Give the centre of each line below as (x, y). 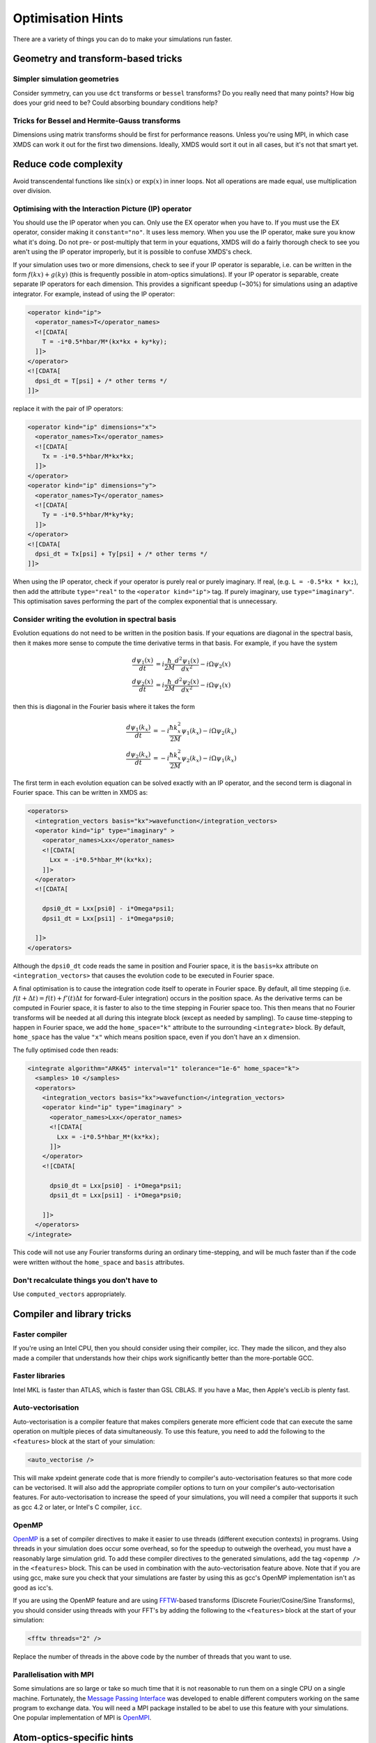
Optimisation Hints (68, 18)
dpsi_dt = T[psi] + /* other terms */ (101, 381)
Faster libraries (39, 1376)
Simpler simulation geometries (66, 79)
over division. (32, 190)
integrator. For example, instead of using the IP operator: (94, 294)
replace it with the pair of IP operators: (68, 409)
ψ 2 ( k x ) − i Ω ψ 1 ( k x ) (209, 759)
